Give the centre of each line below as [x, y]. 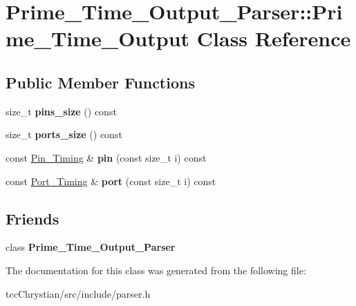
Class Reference [274, 38]
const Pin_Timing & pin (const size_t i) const [106, 157]
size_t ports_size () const [64, 134]
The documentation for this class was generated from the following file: [156, 270]
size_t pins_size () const [61, 111]
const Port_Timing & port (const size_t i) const [111, 181]
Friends [32, 218]
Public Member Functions [100, 82]
